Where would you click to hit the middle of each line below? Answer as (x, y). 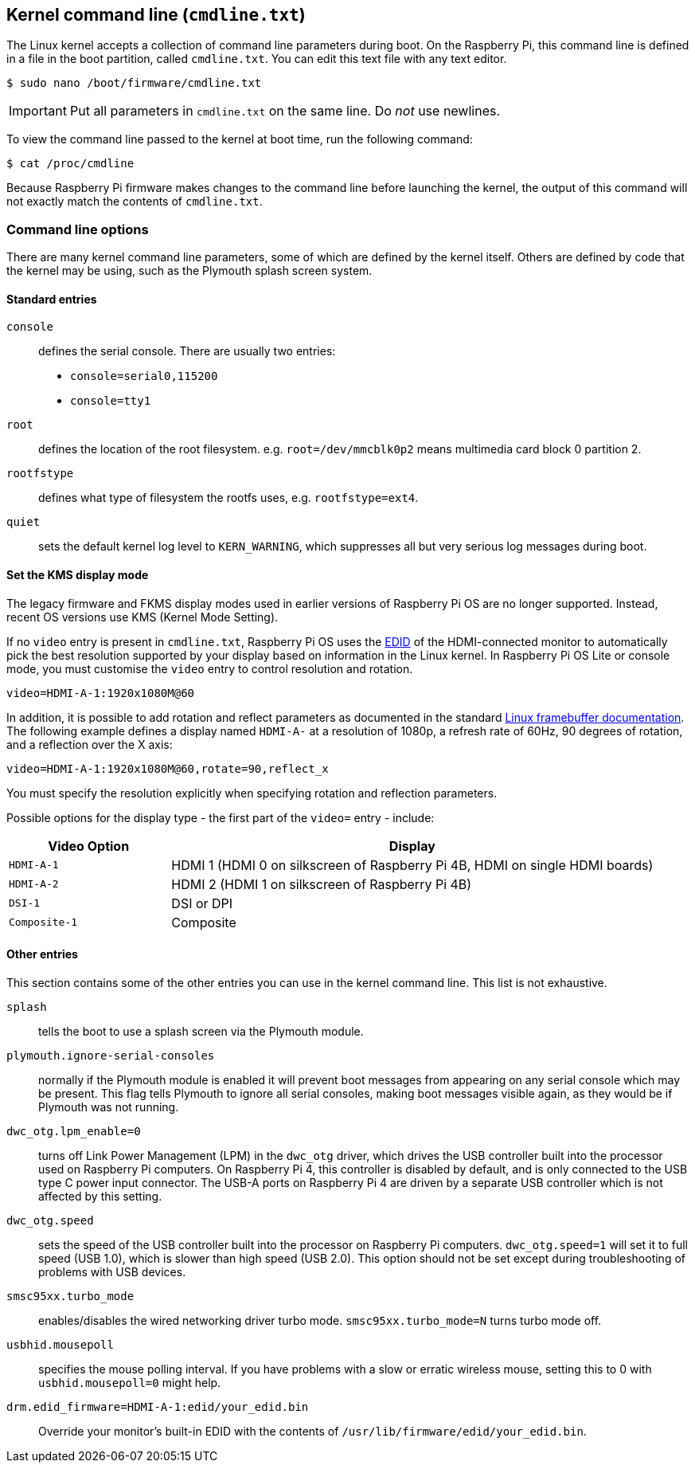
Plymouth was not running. (109, 1107)
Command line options (78, 229)
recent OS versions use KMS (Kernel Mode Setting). (143, 617)
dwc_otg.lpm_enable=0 (74, 1131)
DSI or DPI (202, 903)
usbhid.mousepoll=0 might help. (130, 1382)
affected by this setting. (100, 1196)
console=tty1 (111, 401)
